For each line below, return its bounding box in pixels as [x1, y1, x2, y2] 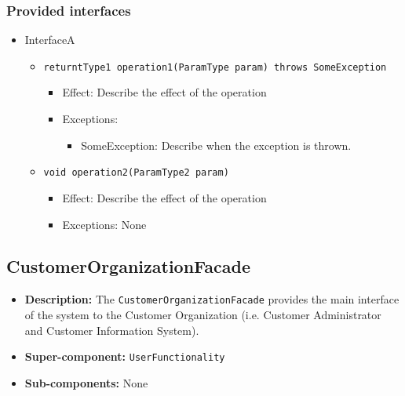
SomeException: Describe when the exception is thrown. [81, 136, 352, 153]
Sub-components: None [24, 374, 148, 391]
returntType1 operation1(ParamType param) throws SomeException [43, 61, 387, 73]
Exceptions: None [62, 216, 147, 232]
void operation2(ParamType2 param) [43, 167, 229, 179]
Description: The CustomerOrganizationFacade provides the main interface [24, 291, 400, 307]
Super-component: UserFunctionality [24, 348, 225, 365]
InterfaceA [24, 31, 75, 48]
